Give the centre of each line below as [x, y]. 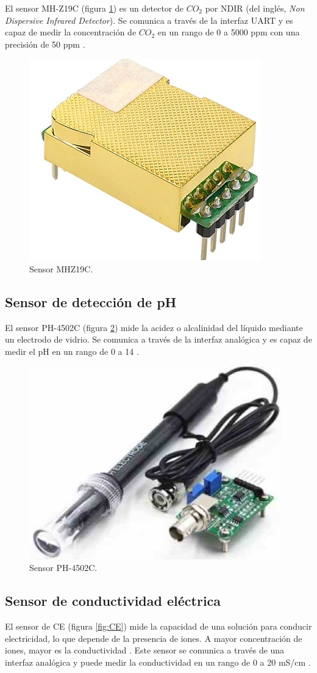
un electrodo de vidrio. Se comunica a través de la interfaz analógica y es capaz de [158, 339]
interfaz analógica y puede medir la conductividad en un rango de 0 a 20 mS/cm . [158, 662]
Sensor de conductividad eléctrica [113, 601]
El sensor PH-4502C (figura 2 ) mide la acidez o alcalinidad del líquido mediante [154, 327]
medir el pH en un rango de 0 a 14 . [72, 351]
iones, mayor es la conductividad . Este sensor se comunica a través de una [145, 650]
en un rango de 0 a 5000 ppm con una [229, 32]
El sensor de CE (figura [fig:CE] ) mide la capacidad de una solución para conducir [158, 626]
